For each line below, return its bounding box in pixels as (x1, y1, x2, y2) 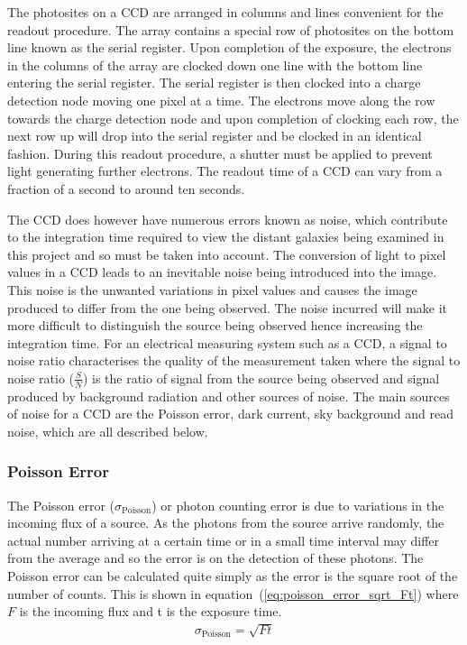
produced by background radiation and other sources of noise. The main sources (7, 386, 450, 405)
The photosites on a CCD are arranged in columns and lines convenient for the (7, 3, 444, 21)
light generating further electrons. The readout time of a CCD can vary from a (7, 161, 443, 180)
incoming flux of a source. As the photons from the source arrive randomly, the (7, 513, 444, 532)
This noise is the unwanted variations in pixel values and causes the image (7, 280, 417, 299)
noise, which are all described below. (7, 421, 208, 440)
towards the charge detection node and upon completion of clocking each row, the (7, 108, 459, 127)
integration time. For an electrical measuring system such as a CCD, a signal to (7, 333, 447, 352)
